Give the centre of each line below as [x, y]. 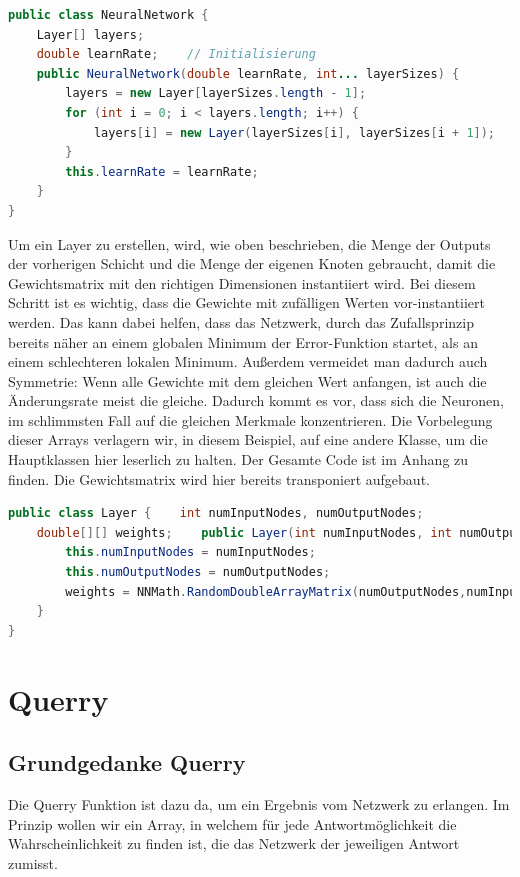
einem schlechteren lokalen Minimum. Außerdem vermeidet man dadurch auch [248, 361]
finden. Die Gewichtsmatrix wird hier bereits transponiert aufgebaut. [219, 478]
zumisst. [33, 862]
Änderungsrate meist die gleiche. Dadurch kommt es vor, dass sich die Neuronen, [256, 400]
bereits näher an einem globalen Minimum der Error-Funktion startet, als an [243, 341]
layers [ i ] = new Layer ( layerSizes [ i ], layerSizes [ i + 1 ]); [294, 132]
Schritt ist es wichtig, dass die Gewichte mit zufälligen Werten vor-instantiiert [247, 302]
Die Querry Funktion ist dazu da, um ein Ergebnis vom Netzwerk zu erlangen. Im [259, 803]
